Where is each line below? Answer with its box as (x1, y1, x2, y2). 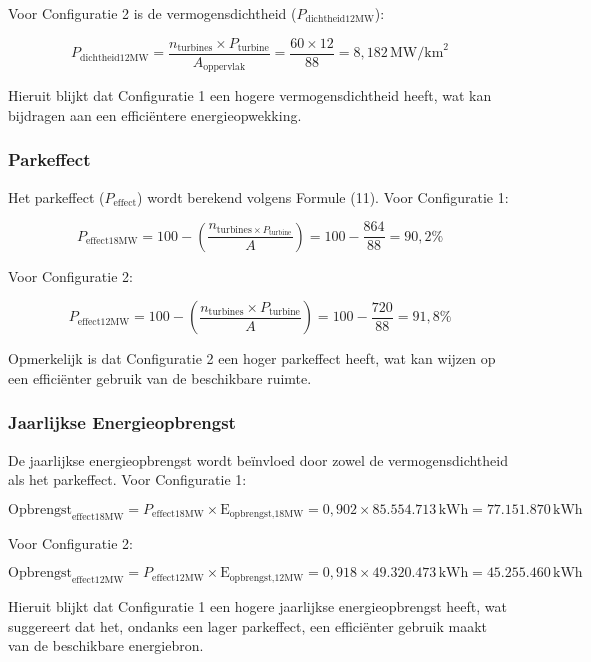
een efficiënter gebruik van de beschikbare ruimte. (8, 367, 312, 388)
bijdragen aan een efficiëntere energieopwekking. (8, 104, 302, 125)
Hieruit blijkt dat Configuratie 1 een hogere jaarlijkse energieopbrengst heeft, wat (8, 595, 507, 616)
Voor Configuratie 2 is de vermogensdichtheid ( (8, 3, 297, 23)
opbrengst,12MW (229, 572, 304, 583)
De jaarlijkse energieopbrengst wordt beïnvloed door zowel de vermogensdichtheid (8, 449, 508, 470)
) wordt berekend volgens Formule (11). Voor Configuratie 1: (137, 186, 509, 207)
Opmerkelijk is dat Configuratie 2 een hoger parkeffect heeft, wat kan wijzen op (8, 348, 496, 369)
